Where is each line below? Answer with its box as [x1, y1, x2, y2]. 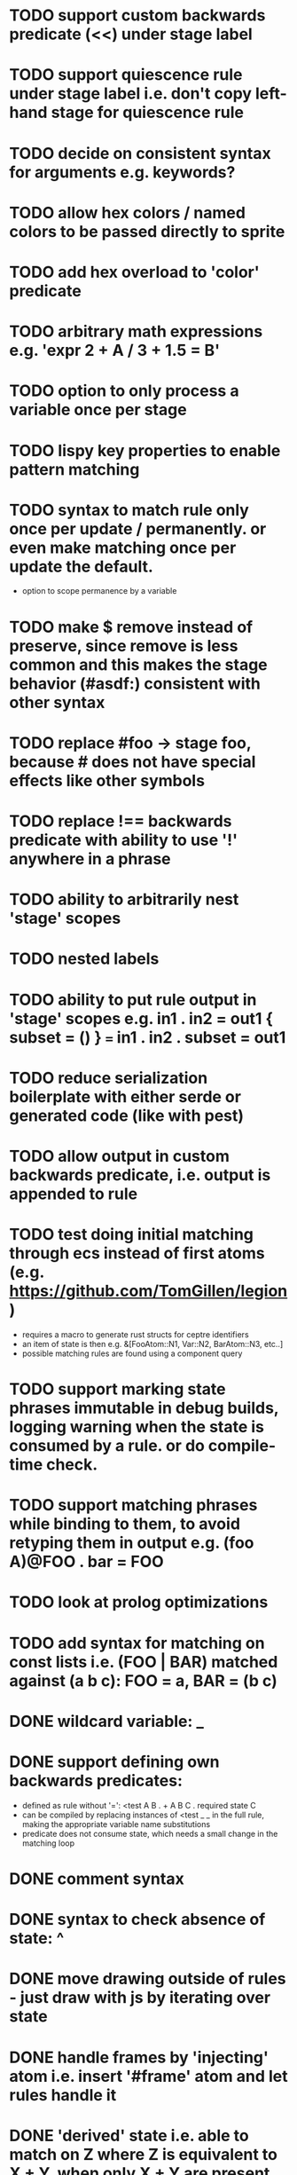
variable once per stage [9, 400, 188, 420]
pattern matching [9, 459, 140, 479]
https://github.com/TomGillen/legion [9, 1281, 288, 1301]
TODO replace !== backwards [9, 811, 232, 831]
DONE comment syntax [9, 1869, 184, 1888]
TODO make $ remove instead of [9, 617, 254, 637]
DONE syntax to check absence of [9, 1910, 266, 1930]
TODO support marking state [9, 1379, 226, 1399]
